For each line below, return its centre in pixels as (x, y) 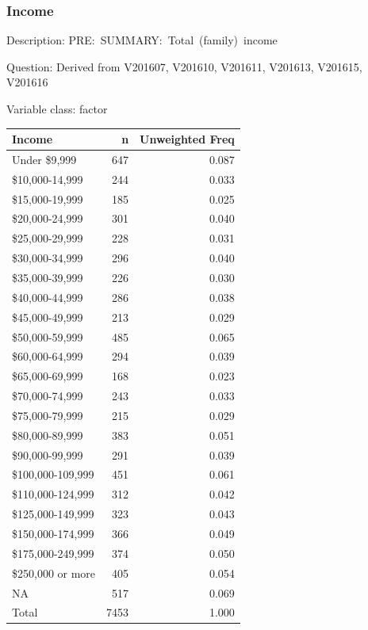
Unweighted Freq (187, 139)
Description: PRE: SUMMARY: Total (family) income (142, 40)
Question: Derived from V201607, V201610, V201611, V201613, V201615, (184, 66)
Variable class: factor (57, 109)
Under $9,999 (44, 159)
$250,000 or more (54, 573)
